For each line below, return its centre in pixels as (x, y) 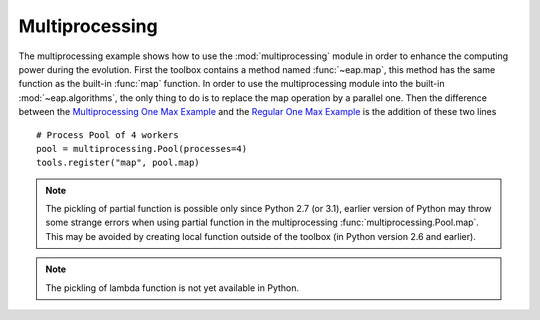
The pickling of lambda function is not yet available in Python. (172, 287)
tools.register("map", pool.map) (118, 163)
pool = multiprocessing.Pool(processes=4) (142, 148)
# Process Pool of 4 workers (107, 134)
